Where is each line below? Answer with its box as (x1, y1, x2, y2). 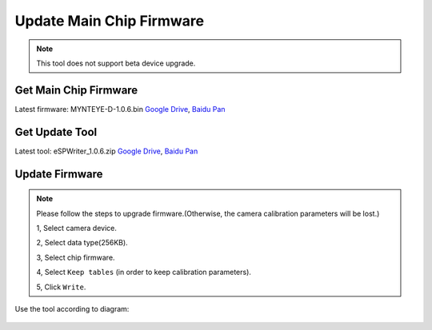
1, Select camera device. (36, 223, 118, 233)
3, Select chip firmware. (36, 252, 115, 262)
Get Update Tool (14, 125, 98, 139)
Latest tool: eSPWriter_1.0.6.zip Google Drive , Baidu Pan (14, 146, 198, 156)
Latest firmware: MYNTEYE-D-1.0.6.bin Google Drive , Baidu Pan (14, 104, 226, 113)
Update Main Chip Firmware (14, 12, 204, 30)
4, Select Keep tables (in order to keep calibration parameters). (36, 268, 252, 277)
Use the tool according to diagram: (14, 304, 130, 313)
